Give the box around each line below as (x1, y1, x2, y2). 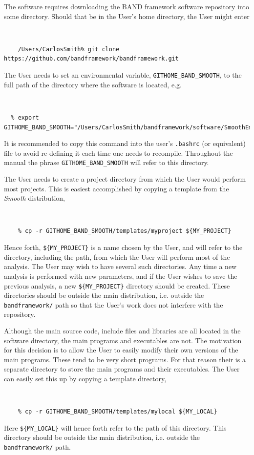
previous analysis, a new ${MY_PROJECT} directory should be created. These (4, 280, 230, 290)
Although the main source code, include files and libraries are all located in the (4, 326, 241, 335)
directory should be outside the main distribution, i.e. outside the (4, 432, 200, 442)
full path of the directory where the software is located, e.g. (4, 79, 182, 89)
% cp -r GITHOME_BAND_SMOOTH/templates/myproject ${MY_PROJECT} (18, 227, 232, 235)
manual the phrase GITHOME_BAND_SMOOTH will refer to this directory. (4, 157, 209, 167)
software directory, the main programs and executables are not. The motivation (4, 335, 242, 345)
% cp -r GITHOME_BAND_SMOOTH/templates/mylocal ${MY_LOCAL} (18, 408, 217, 415)
